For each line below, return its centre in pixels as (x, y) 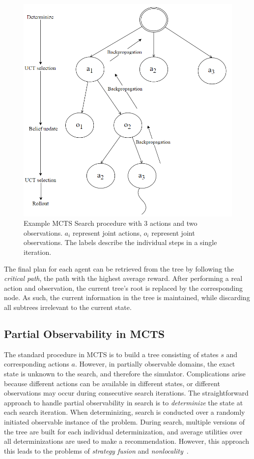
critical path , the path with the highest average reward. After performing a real (123, 278)
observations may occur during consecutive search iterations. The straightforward (126, 393)
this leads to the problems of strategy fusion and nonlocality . (96, 450)
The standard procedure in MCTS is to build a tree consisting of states (111, 354)
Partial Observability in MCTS (85, 334)
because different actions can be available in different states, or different (112, 383)
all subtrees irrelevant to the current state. (68, 307)
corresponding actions (37, 364)
